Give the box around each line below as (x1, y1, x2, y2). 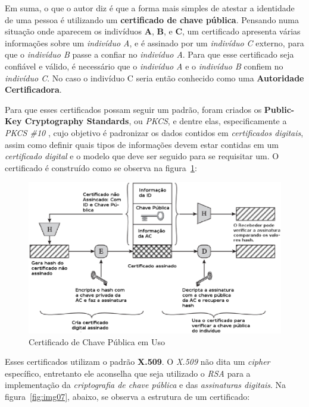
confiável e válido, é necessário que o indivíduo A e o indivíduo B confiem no (5, 59, 283, 72)
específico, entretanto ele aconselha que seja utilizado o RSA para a (5, 367, 251, 379)
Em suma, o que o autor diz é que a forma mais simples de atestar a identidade (5, 2, 295, 14)
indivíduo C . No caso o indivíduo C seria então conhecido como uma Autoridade (5, 71, 304, 84)
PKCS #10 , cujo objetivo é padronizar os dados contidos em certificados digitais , (5, 126, 304, 138)
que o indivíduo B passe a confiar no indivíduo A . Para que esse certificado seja (5, 48, 294, 61)
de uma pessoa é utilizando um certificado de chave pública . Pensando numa (5, 13, 299, 26)
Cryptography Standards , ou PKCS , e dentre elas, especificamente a (24, 115, 287, 127)
